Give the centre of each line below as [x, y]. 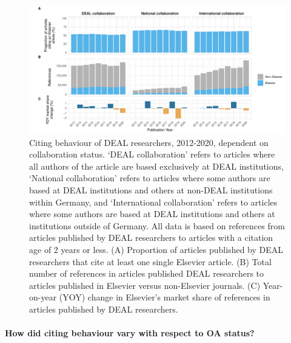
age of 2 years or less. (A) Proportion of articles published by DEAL [156, 249]
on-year [43, 297]
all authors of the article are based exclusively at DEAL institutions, [156, 166]
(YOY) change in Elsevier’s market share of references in [165, 297]
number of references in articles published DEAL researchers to [147, 273]
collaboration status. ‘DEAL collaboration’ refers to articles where [152, 154]
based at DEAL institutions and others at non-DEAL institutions [151, 189]
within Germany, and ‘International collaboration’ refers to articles [153, 202]
